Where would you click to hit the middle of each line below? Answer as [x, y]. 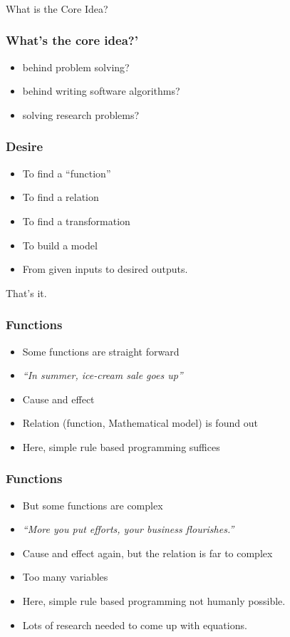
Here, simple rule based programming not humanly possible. [154, 601]
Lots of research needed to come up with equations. [135, 625]
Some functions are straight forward [101, 351]
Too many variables [65, 577]
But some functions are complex [93, 505]
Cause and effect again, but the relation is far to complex [147, 553]
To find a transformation [76, 221]
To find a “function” [67, 173]
